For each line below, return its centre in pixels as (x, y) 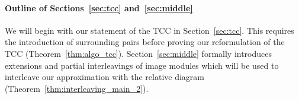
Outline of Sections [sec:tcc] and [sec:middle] (99, 7)
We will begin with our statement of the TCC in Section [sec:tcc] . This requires (149, 30)
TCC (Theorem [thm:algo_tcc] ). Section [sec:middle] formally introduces (139, 53)
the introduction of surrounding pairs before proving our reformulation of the (145, 42)
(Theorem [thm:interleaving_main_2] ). (77, 88)
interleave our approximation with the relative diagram (105, 77)
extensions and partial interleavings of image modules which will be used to (142, 65)
